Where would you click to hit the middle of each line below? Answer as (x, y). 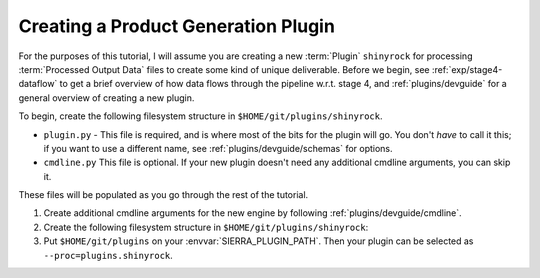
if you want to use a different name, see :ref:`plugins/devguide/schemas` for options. (218, 148)
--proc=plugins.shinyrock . (108, 255)
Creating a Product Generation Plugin (176, 26)
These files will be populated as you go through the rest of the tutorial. (163, 195)
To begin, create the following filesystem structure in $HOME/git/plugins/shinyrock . (200, 116)
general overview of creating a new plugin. (106, 97)
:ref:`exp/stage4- (467, 69)
